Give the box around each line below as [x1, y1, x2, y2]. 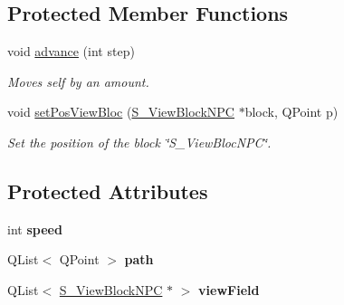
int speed [7, 219, 62, 238]
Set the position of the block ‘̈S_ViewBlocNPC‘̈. [7, 132, 272, 151]
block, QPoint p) [244, 102, 339, 121]
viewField [198, 280, 260, 299]
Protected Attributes [7, 176, 208, 205]
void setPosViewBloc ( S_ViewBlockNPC [7, 102, 234, 121]
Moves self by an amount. [7, 71, 149, 91]
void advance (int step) [7, 42, 135, 61]
